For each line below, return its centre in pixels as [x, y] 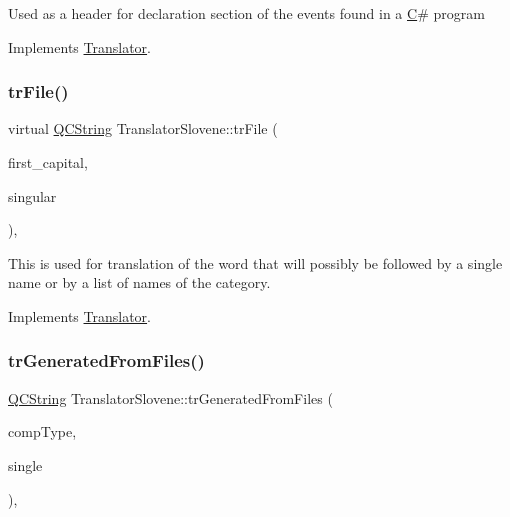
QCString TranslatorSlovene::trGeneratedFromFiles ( [170, 397]
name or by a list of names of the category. [139, 282]
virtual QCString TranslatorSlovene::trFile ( [143, 128]
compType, [42, 431]
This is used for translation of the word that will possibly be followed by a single [255, 262]
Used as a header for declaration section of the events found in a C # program [246, 13]
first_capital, [48, 162]
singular [32, 195]
